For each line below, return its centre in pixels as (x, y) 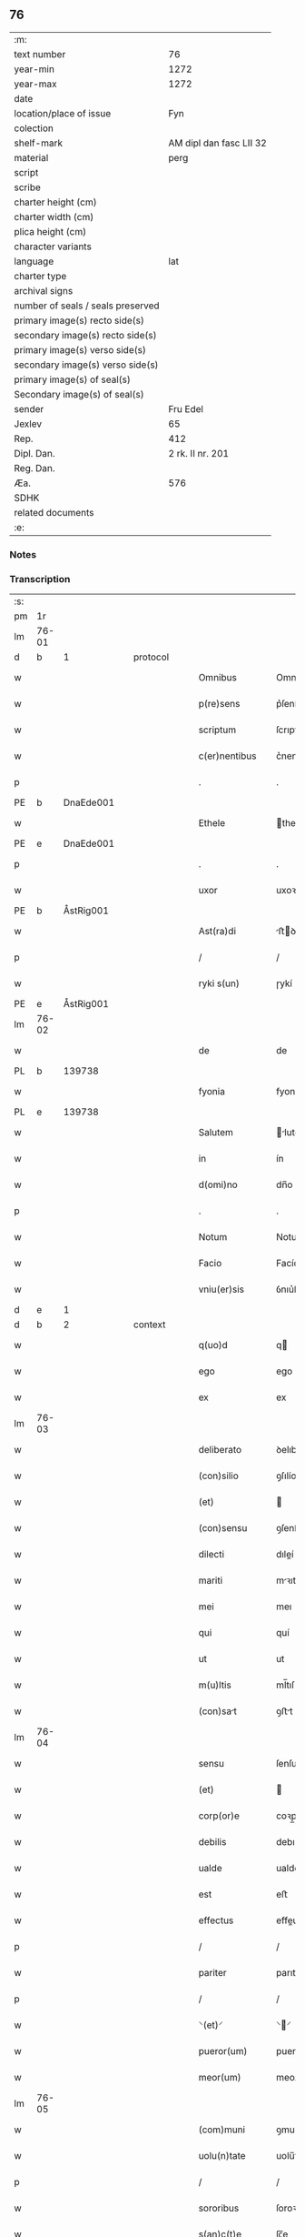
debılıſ (289, 1842)
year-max (35, 84)
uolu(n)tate (222, 2156)
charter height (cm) (55, 202)
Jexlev (28, 424)
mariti (211, 1580)
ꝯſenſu (289, 1528)
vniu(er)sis (221, 1289)
